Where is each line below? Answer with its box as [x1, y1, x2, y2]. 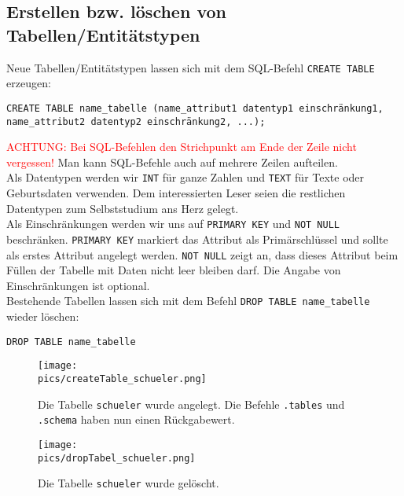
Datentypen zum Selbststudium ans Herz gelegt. [6, 200, 239, 216]
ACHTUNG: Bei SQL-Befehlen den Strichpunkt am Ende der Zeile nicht [6, 138, 357, 155]
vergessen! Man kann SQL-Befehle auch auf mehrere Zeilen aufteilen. [6, 153, 338, 170]
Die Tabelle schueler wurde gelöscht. [38, 475, 219, 491]
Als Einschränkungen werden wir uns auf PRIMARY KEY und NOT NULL [6, 215, 340, 232]
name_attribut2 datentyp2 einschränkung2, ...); [6, 116, 266, 127]
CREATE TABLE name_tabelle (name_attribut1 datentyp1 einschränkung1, [6, 102, 384, 114]
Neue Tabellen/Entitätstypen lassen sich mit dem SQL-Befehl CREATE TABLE [6, 59, 375, 75]
